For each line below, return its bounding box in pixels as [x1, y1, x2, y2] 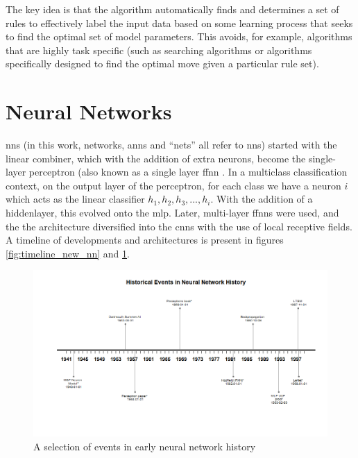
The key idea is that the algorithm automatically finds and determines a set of [6, 2, 339, 16]
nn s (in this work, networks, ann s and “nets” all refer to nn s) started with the [6, 137, 337, 152]
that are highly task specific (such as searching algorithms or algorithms [6, 42, 312, 57]
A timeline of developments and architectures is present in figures [6, 232, 284, 247]
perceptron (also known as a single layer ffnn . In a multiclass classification [28, 164, 348, 179]
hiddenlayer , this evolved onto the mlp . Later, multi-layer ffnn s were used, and [6, 205, 339, 220]
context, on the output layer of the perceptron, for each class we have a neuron [6, 178, 341, 192]
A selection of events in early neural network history [33, 439, 256, 453]
